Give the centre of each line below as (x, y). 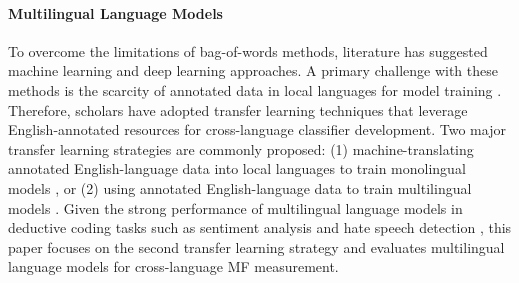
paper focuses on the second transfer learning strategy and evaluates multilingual (256, 246)
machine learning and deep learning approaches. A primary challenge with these (253, 70)
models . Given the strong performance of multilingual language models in (235, 207)
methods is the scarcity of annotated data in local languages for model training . (255, 89)
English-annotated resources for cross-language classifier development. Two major (257, 129)
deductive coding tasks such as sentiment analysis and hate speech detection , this (260, 227)
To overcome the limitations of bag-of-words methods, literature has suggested (248, 50)
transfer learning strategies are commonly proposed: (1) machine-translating (241, 148)
